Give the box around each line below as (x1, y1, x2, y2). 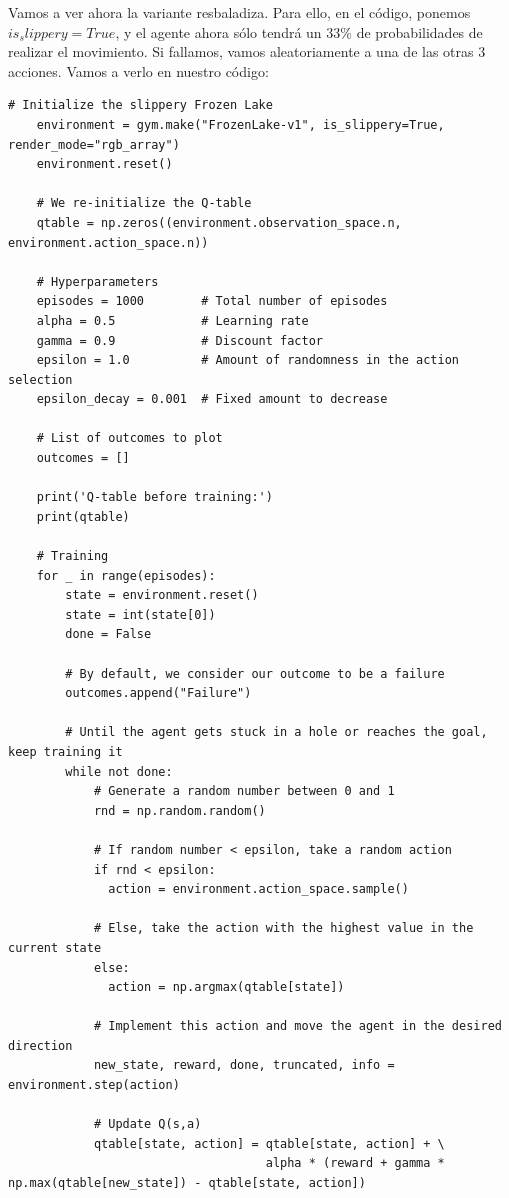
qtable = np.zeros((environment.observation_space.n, (36, 215, 402, 230)
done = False (65, 627, 152, 642)
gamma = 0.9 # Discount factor (36, 333, 323, 348)
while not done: (65, 764, 173, 779)
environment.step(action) (8, 1078, 180, 1093)
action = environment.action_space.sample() (108, 882, 409, 897)
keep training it (8, 744, 123, 759)
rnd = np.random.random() (93, 803, 266, 818)
